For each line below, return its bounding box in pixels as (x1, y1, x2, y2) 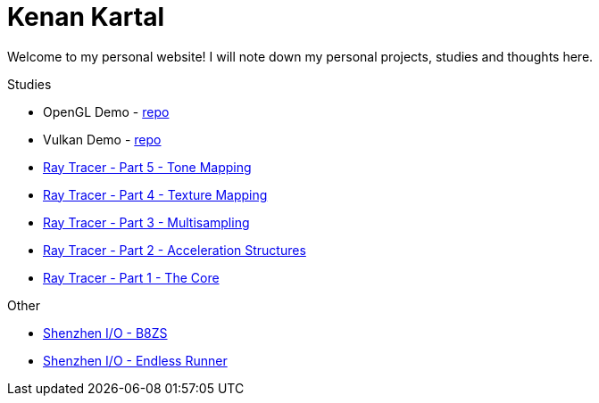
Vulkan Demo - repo (43, 131, 162, 147)
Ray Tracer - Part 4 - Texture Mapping (43, 186, 268, 202)
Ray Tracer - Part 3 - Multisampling (43, 214, 250, 230)
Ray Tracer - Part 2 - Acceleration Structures (43, 242, 306, 258)
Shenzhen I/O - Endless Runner (43, 352, 228, 368)
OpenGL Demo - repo (43, 103, 170, 119)
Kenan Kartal (7, 2, 165, 32)
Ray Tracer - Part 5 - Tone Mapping (43, 159, 252, 175)
